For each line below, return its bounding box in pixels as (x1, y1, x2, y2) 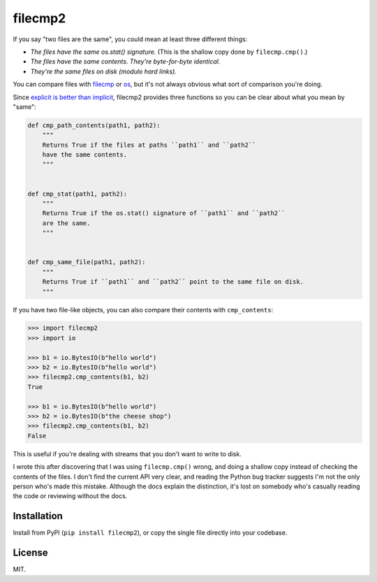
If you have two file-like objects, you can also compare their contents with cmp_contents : (13, 305, 274, 314)
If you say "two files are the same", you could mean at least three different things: (13, 35, 248, 43)
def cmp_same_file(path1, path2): (27, 259, 146, 266)
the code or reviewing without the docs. (13, 492, 128, 500)
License (13, 547, 48, 559)
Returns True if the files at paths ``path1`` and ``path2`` (42, 140, 256, 149)
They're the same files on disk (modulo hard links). (30, 67, 177, 75)
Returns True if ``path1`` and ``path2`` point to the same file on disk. (42, 278, 304, 286)
